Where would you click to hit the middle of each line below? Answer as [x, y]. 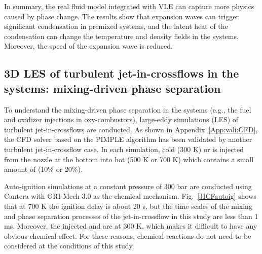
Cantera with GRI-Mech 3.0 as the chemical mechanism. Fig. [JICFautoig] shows [130, 196]
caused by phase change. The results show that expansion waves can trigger [121, 16]
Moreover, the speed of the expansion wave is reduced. [88, 46]
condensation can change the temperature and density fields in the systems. [121, 36]
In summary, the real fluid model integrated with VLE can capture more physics [129, 6]
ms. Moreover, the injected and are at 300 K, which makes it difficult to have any [131, 226]
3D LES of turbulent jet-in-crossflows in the [122, 73]
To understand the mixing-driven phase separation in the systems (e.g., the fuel [128, 109]
